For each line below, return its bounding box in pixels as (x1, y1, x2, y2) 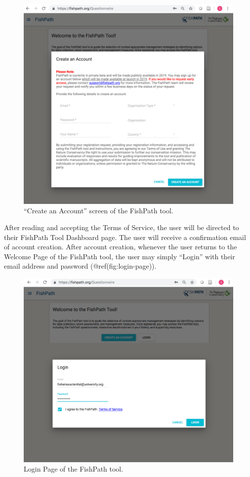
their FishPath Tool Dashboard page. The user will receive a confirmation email (4, 232, 246, 242)
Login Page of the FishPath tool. (24, 464, 124, 474)
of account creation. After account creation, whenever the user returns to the (4, 241, 237, 252)
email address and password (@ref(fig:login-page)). (4, 261, 157, 271)
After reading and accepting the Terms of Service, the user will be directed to (4, 222, 239, 233)
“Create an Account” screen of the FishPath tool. (24, 205, 173, 216)
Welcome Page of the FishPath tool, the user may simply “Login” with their (4, 251, 235, 261)
